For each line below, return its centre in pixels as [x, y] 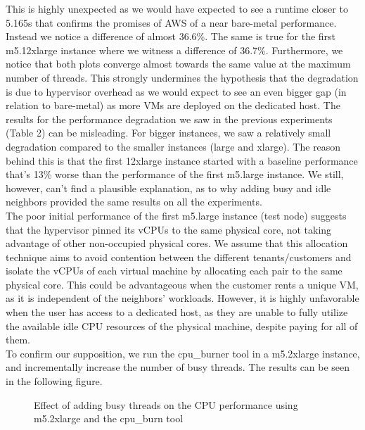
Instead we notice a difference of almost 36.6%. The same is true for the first [171, 36]
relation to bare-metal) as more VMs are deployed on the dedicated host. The [173, 105]
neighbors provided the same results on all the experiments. [134, 202]
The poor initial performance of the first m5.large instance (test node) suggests [176, 215]
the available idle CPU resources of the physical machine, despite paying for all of [182, 325]
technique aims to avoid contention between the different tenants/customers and [179, 257]
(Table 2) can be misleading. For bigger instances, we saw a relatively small [168, 133]
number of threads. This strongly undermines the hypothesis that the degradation [182, 77]
